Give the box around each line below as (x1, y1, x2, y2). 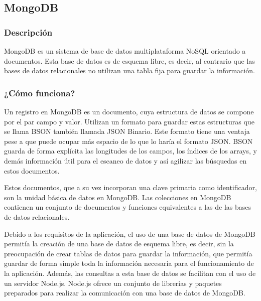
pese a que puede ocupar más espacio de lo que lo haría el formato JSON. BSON (4, 135, 253, 146)
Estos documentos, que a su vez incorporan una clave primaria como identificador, (4, 182, 257, 193)
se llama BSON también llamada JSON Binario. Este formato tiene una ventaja (4, 126, 250, 136)
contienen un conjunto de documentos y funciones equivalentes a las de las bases (4, 202, 251, 212)
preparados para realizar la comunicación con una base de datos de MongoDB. (4, 287, 245, 298)
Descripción (4, 26, 53, 38)
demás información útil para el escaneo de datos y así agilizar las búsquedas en (4, 155, 247, 166)
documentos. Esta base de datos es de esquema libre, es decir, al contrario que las (4, 55, 255, 66)
